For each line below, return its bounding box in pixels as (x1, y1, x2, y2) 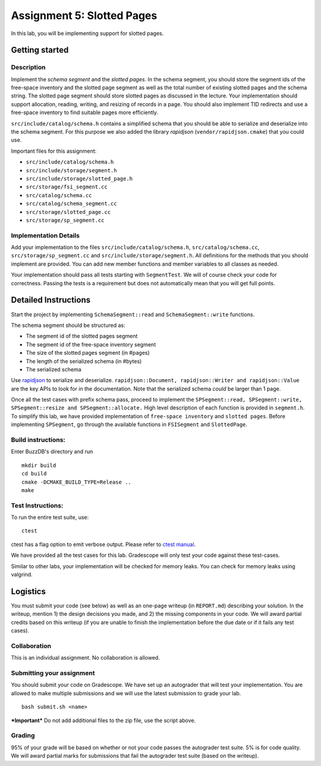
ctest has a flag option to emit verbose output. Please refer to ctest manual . (11, 541, 196, 548)
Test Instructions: (11, 501, 64, 509)
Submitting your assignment (11, 669, 95, 677)
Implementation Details (11, 231, 80, 239)
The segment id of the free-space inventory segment (26, 341, 156, 348)
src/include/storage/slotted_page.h (26, 175, 133, 182)
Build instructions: (11, 436, 65, 444)
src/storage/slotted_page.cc (26, 209, 111, 215)
